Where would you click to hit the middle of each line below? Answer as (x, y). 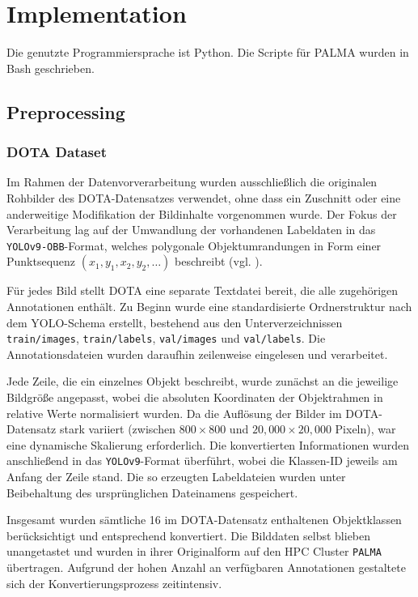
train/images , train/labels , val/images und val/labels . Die (166, 338)
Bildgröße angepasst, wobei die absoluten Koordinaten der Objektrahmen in (195, 397)
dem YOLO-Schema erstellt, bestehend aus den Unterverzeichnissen (175, 322)
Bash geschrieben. (51, 68)
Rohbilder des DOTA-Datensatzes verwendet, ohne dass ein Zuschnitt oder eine (204, 197)
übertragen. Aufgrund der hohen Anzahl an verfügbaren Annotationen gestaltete (206, 567)
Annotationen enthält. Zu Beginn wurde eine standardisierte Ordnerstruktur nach (209, 306)
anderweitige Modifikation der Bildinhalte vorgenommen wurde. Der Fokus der (202, 213)
